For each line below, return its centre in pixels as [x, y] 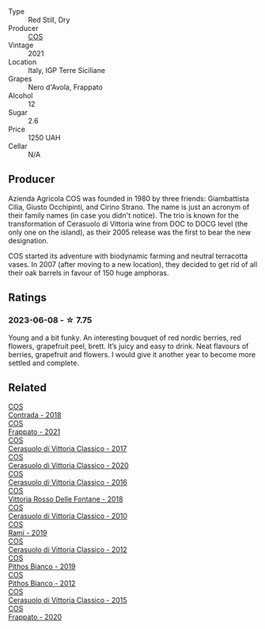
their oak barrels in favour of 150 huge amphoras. [89, 273]
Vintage [21, 45]
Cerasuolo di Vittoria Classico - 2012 [68, 550]
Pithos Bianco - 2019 [42, 566]
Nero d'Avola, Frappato [65, 87]
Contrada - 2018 [35, 415]
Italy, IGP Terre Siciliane [66, 70]
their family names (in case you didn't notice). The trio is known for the [123, 215]
